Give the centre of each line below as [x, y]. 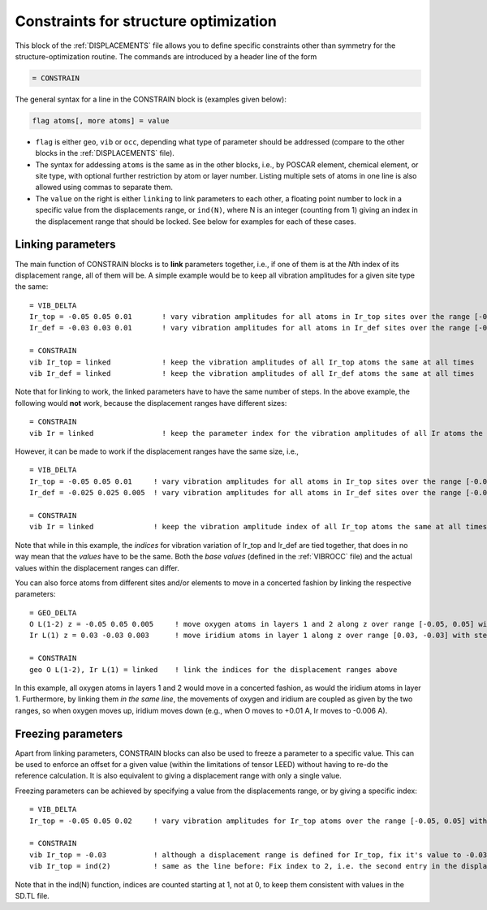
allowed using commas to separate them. [104, 188]
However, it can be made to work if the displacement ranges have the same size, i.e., [157, 451]
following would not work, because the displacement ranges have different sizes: [151, 403]
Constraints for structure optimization [146, 21]
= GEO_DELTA [53, 612]
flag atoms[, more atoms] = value [101, 121]
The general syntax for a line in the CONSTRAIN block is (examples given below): [151, 99]
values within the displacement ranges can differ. [97, 567]
